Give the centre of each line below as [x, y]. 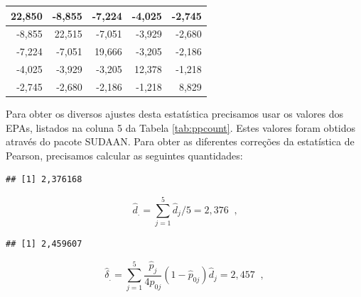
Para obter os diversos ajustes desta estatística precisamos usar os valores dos [175, 113]
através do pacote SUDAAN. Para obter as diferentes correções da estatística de [180, 141]
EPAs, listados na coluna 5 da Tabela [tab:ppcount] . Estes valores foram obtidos [181, 127]
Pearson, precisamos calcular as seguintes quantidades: [124, 155]
